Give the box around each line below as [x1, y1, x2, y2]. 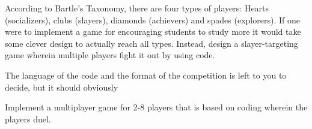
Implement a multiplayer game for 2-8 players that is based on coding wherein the [5, 101, 308, 113]
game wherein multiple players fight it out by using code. [5, 49, 215, 61]
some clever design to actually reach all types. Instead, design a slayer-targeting [5, 37, 298, 49]
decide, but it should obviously [5, 80, 118, 93]
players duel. [5, 112, 51, 125]
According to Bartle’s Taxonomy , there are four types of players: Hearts [5, 2, 269, 14]
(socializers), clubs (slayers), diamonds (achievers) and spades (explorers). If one [5, 13, 300, 26]
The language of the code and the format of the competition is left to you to [5, 68, 287, 81]
